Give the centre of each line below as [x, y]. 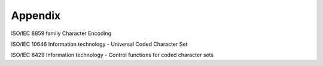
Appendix [36, 15]
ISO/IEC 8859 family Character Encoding [61, 33]
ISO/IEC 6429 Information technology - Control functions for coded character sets [112, 55]
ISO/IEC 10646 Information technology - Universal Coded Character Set [99, 44]
